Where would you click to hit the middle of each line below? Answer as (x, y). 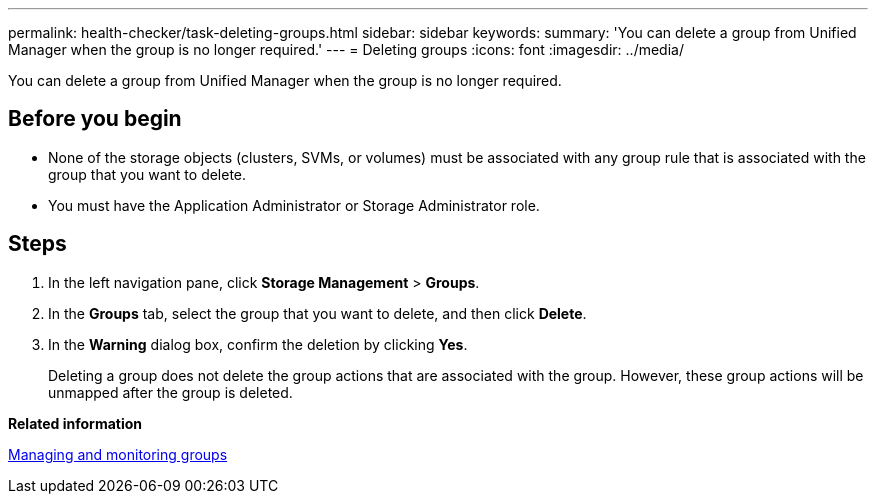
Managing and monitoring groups (118, 454)
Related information (75, 423)
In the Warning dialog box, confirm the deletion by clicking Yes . (258, 344)
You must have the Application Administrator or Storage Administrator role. (294, 205)
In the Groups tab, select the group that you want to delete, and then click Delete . (317, 313)
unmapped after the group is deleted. (170, 392)
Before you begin (95, 119)
